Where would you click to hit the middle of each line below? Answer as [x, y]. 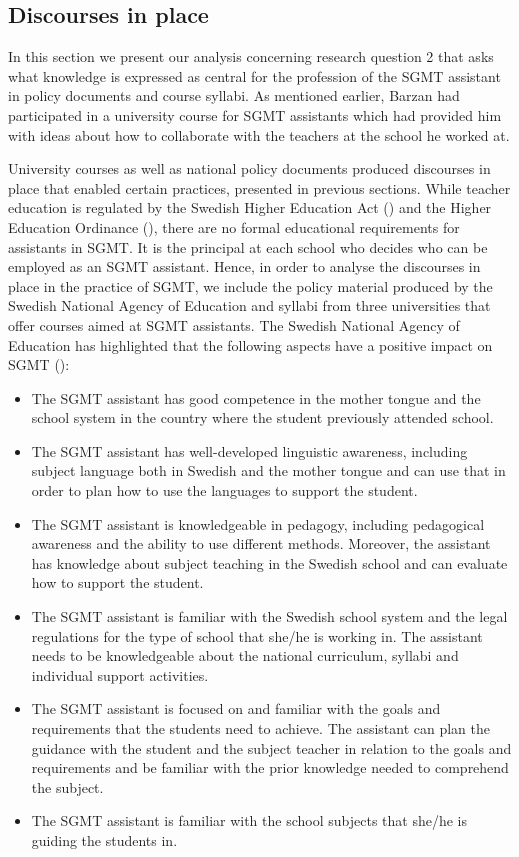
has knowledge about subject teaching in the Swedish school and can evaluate [269, 562]
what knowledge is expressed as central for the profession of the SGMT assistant [254, 75]
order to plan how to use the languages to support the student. [224, 490]
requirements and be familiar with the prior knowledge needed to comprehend [270, 767]
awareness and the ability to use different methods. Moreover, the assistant [261, 543]
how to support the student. [117, 582]
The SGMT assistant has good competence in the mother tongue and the [256, 397]
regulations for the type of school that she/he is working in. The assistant [257, 635]
